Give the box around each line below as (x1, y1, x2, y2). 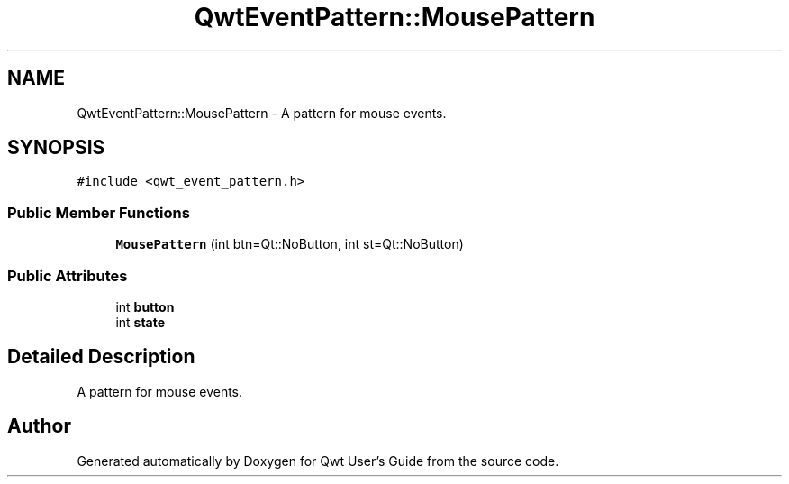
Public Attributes (7, 266, 128, 285)
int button (115, 298, 175, 315)
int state (115, 314, 166, 330)
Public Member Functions (7, 203, 190, 222)
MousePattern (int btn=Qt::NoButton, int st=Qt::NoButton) (115, 236, 464, 252)
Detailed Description (7, 345, 195, 369)
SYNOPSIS (7, 136, 105, 160)
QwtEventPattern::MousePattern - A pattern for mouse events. (77, 105, 447, 121)
